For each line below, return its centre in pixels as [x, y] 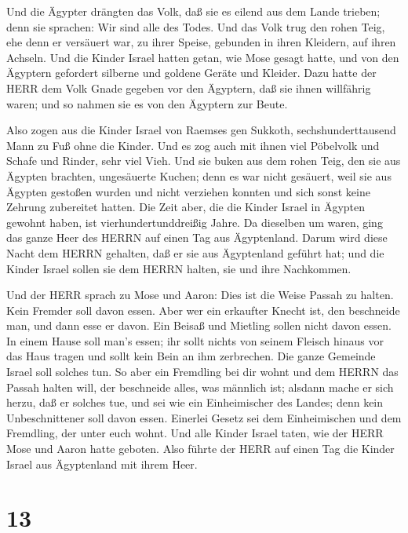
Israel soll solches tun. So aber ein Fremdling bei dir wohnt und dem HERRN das [202, 372]
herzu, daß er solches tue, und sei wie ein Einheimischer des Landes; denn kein [195, 402]
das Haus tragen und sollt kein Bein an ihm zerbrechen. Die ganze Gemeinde [191, 356]
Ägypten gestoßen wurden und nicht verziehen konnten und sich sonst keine [188, 191]
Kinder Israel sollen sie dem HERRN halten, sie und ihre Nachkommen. [179, 268]
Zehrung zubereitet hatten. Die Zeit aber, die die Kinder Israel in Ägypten [186, 207]
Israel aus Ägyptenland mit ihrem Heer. [102, 464]
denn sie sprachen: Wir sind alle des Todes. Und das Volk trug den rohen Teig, [196, 26]
